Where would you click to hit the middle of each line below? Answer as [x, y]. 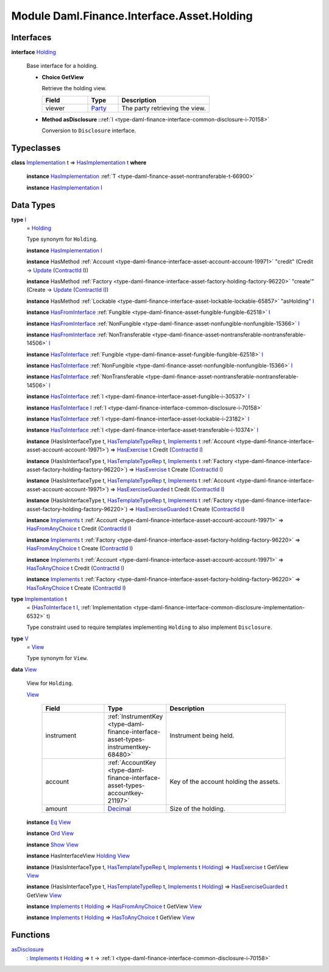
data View [24, 669]
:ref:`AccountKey [132, 762]
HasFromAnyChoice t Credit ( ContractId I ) [79, 529]
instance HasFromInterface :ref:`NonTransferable [89, 335]
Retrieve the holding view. [74, 88]
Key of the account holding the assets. [225, 781]
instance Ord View [50, 833]
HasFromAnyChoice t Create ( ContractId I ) [80, 548]
